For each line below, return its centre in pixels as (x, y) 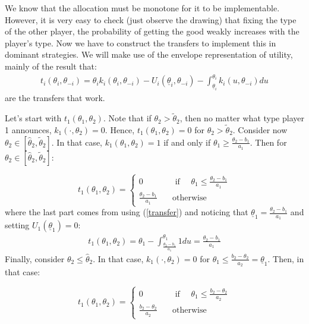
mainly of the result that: (51, 66)
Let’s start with (33, 118)
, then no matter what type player (242, 118)
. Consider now (260, 130)
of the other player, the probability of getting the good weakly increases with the (152, 31)
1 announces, (28, 130)
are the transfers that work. (55, 98)
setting (17, 225)
